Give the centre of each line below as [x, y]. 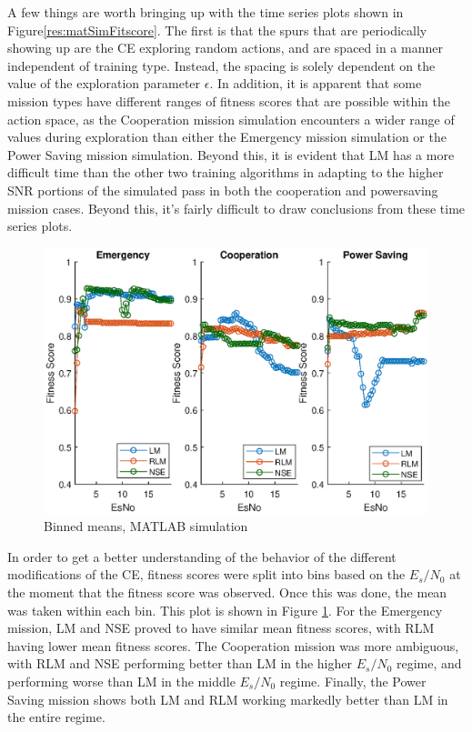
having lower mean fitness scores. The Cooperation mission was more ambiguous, [233, 645]
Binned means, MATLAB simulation [146, 526]
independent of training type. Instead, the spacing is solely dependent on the [221, 65]
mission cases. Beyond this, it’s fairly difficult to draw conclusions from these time [236, 208]
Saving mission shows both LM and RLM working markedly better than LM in [228, 699]
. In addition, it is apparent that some [316, 83]
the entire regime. [56, 717]
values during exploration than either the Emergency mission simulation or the [227, 137]
